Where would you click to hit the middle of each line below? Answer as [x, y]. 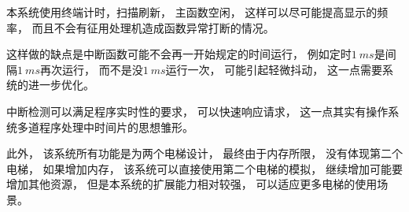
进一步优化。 [61, 85]
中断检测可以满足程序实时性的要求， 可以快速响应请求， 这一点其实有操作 [197, 111]
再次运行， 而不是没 [91, 69]
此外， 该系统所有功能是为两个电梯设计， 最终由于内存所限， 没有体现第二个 [204, 153]
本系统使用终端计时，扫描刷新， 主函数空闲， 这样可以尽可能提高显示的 [192, 12]
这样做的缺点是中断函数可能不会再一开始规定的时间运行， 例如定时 [179, 54]
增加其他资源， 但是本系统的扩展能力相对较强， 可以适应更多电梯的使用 [192, 184]
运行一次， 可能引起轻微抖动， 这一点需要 [274, 69]
